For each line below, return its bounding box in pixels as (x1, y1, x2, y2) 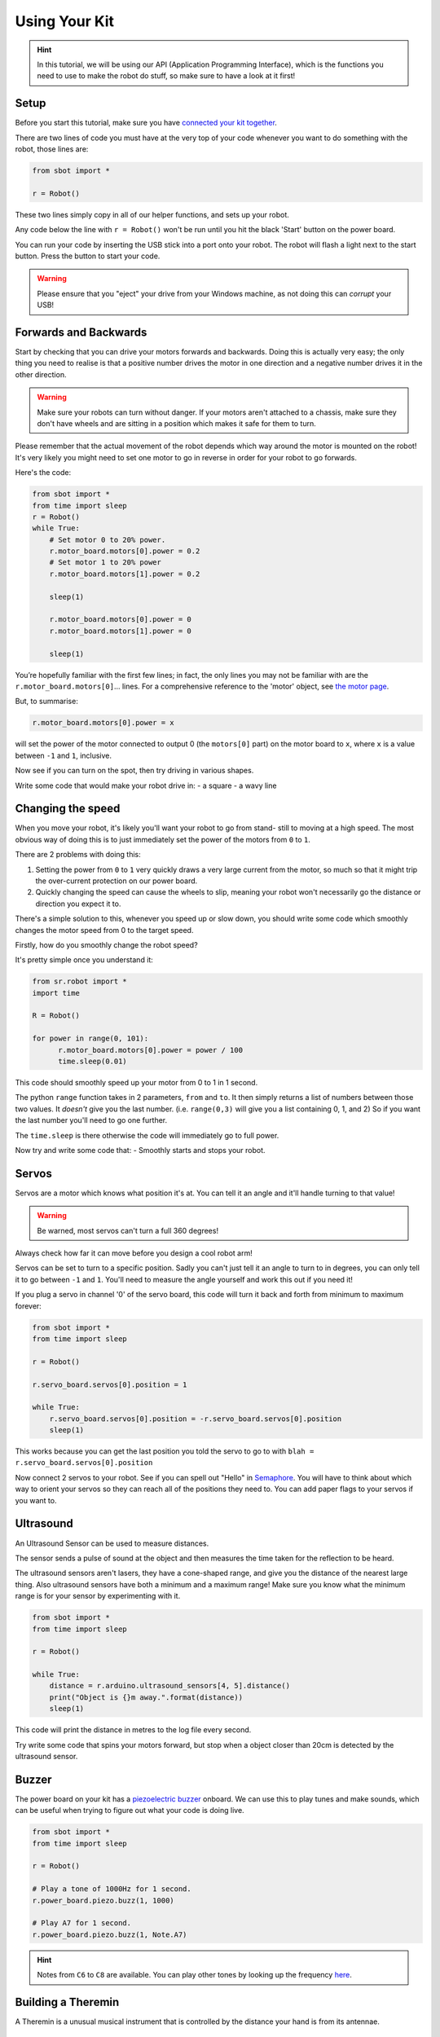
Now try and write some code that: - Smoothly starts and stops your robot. (15, 1145, 266, 1155)
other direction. (15, 369, 67, 379)
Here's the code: (15, 468, 72, 477)
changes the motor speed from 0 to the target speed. (15, 925, 194, 935)
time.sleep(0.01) (58, 1057, 128, 1067)
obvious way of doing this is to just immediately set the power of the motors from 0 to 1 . (15, 834, 311, 844)
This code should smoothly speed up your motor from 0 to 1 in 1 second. (15, 1078, 258, 1088)
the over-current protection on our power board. (35, 876, 198, 886)
